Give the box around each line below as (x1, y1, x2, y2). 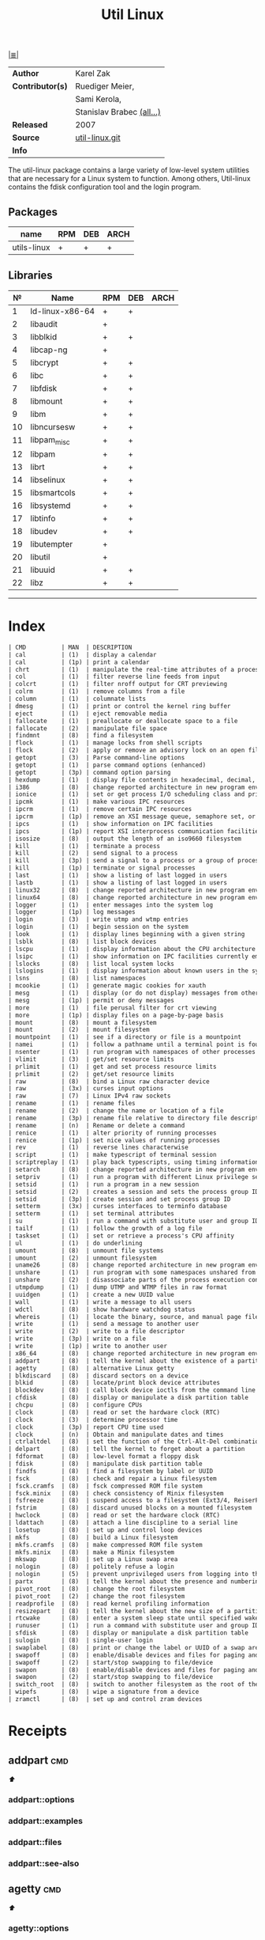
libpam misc (30, 434, 70, 446)
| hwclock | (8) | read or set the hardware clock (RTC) (8, 1511, 221, 1520)
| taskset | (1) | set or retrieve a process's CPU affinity (8, 1232, 235, 1240)
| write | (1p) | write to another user (8, 1343, 168, 1351)
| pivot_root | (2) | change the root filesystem (8, 1592, 185, 1600)
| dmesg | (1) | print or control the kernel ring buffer (8, 702, 231, 710)
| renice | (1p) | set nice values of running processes (8, 1136, 221, 1144)
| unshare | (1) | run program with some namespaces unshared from (8, 1268, 256, 1277)
